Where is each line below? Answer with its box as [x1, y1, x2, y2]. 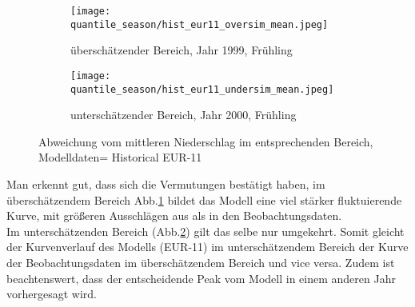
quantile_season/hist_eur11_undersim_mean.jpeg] [70, 83, 334, 95]
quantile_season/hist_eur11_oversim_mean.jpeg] [70, 18, 329, 30]
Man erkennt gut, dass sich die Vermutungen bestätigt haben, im [6, 176, 325, 192]
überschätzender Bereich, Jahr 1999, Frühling [70, 42, 293, 58]
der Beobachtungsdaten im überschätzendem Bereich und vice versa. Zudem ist [6, 253, 395, 270]
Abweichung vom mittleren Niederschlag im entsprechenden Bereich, [38, 133, 373, 150]
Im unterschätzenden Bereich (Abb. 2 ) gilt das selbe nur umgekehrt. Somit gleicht [6, 222, 405, 239]
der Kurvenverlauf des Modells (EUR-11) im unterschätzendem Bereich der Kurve [6, 238, 409, 255]
